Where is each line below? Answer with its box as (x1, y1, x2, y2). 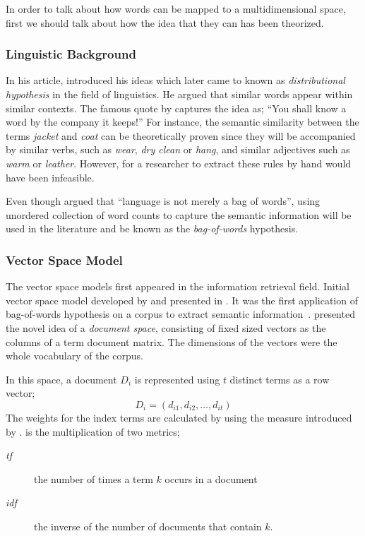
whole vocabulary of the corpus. (6, 348, 144, 363)
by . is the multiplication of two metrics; (6, 424, 180, 439)
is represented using (134, 371, 220, 386)
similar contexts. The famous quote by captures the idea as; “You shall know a (6, 100, 347, 115)
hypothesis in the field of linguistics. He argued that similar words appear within (6, 87, 353, 101)
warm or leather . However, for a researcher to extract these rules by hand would (6, 155, 352, 170)
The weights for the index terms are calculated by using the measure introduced (6, 410, 352, 424)
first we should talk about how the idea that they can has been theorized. (6, 15, 324, 30)
